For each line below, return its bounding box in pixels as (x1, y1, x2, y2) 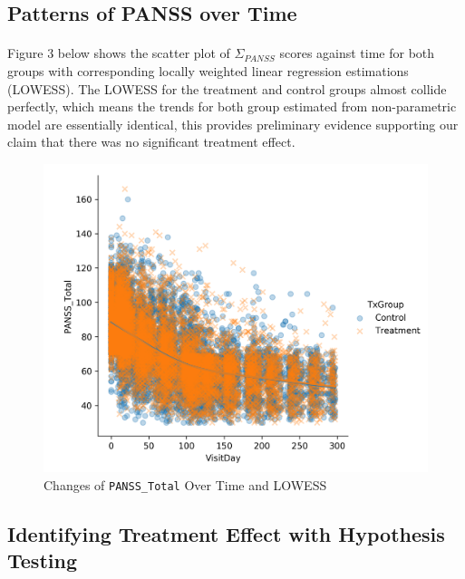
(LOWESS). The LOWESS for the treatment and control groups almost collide (7, 79, 447, 98)
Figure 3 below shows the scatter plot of (7, 43, 230, 63)
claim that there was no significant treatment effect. (7, 132, 295, 151)
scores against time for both (279, 43, 435, 63)
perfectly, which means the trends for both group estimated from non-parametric (7, 97, 457, 116)
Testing (7, 546, 77, 574)
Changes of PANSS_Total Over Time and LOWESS (44, 475, 327, 494)
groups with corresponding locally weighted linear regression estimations (7, 61, 409, 80)
